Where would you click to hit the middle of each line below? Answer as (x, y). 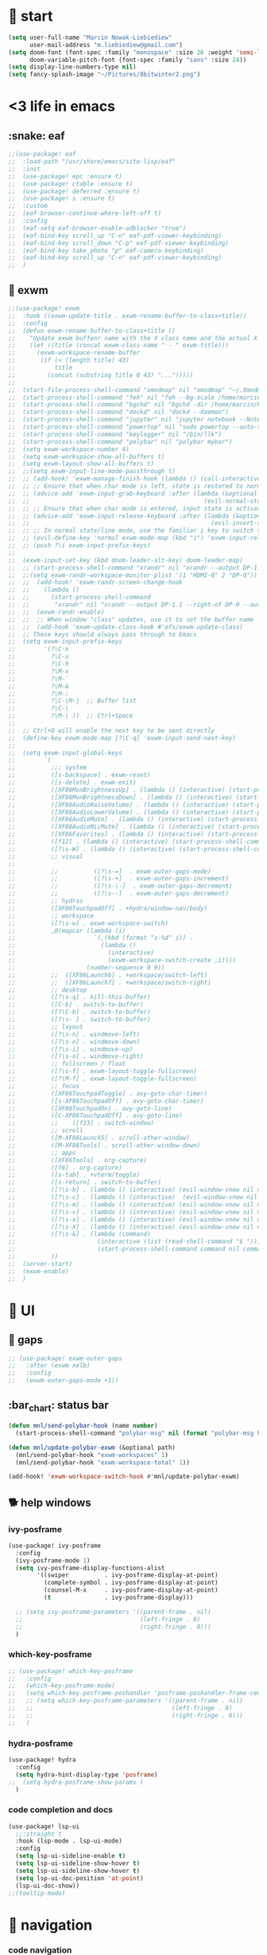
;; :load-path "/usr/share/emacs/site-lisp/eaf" (92, 162)
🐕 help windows (50, 1502)
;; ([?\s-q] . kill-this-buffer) (79, 997)
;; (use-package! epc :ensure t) (66, 176)
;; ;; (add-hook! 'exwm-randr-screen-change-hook (95, 582)
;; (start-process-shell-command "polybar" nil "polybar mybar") (120, 441)
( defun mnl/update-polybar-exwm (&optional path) (92, 1448)
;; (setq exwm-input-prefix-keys (66, 642)
